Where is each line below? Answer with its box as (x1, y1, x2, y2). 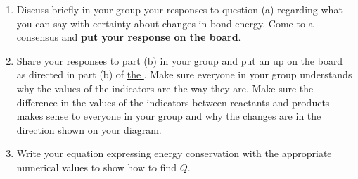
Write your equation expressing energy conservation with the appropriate (16, 146, 332, 161)
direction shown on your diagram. (16, 122, 162, 137)
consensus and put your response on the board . (16, 30, 241, 44)
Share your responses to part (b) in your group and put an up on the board (16, 53, 343, 68)
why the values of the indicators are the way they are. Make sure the (16, 80, 314, 95)
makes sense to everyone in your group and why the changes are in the (16, 109, 321, 123)
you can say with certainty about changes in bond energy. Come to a (16, 16, 314, 30)
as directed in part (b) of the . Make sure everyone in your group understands (16, 67, 352, 82)
